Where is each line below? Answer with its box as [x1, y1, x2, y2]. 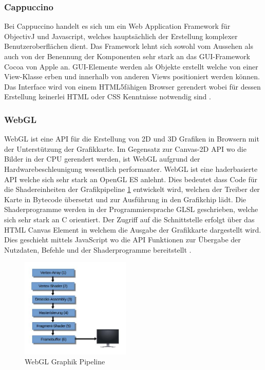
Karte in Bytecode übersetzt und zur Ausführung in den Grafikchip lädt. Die [4, 193, 247, 204]
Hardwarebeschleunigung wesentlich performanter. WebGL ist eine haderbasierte [4, 163, 258, 174]
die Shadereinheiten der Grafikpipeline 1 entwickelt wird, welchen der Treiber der [4, 184, 260, 195]
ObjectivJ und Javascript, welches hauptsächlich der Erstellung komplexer [4, 30, 238, 41]
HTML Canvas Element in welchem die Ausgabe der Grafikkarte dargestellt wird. [4, 224, 261, 235]
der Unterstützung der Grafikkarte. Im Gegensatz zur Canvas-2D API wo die [4, 143, 247, 154]
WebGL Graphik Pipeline [25, 356, 105, 367]
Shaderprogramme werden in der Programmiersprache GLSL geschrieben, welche [4, 204, 258, 215]
